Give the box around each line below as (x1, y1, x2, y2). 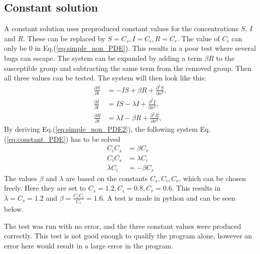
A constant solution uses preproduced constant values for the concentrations (4, 23, 238, 34)
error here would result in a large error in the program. (4, 240, 173, 250)
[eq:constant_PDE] (7, 133, 66, 144)
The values (4, 173, 37, 183)
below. (4, 204, 24, 214)
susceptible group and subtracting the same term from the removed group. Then (4, 62, 251, 73)
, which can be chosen (179, 173, 246, 183)
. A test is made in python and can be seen (102, 192, 235, 203)
